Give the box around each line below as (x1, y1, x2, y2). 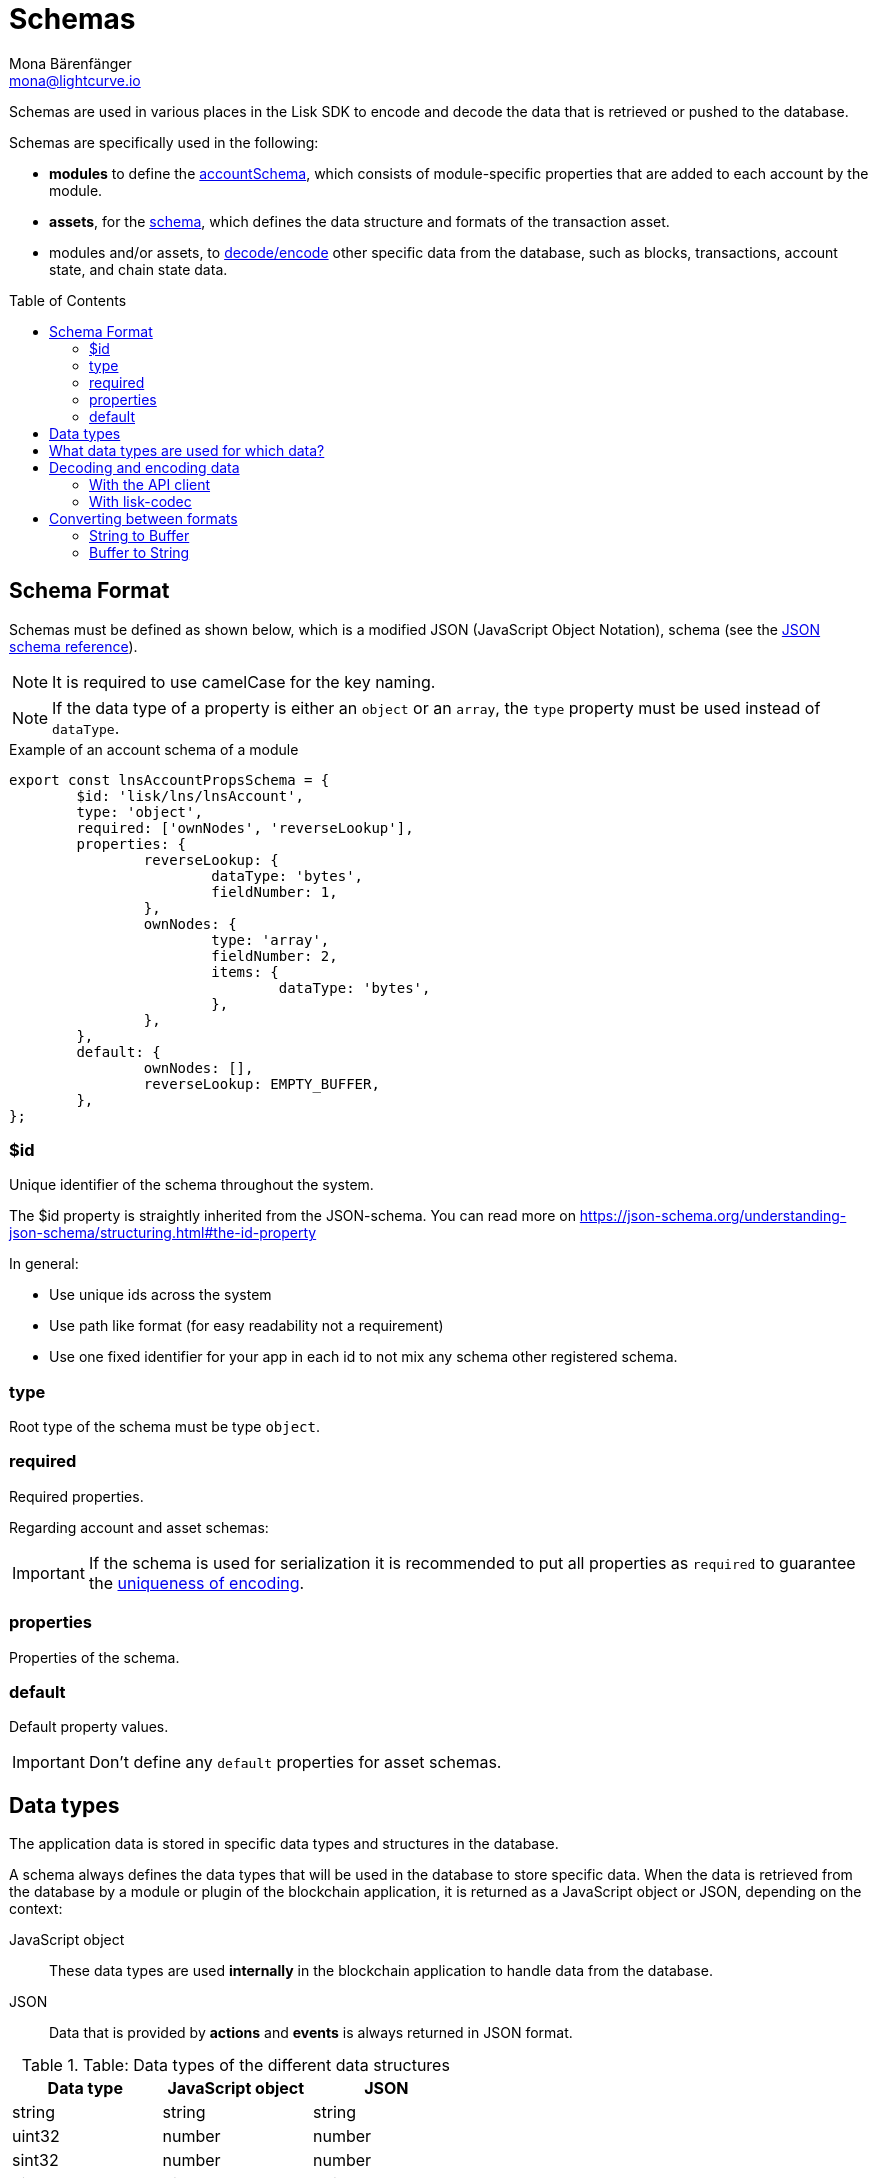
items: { (211, 963, 279, 980)
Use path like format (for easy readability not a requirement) (49, 1317, 444, 1335)
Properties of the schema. (9, 1648, 180, 1666)
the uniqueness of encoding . (88, 1572, 305, 1593)
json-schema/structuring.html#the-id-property (9, 1224, 317, 1242)
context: (9, 1900, 63, 1918)
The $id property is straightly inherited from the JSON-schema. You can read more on (9, 1207, 576, 1225)
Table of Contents (9, 291, 127, 309)
